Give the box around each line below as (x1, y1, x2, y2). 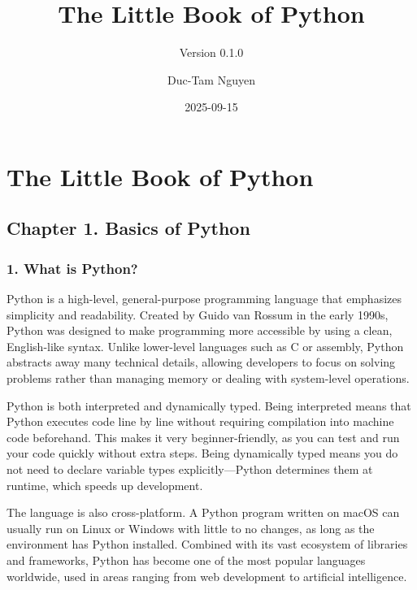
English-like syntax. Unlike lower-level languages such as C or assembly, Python (7, 337, 404, 354)
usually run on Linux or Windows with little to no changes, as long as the (7, 519, 375, 536)
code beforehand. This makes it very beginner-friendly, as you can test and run (7, 428, 400, 445)
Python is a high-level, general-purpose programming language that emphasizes (7, 290, 402, 307)
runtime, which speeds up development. (7, 476, 203, 493)
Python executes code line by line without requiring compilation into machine (7, 413, 394, 430)
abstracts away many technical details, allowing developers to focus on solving (7, 354, 396, 371)
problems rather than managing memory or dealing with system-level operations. (7, 370, 410, 387)
